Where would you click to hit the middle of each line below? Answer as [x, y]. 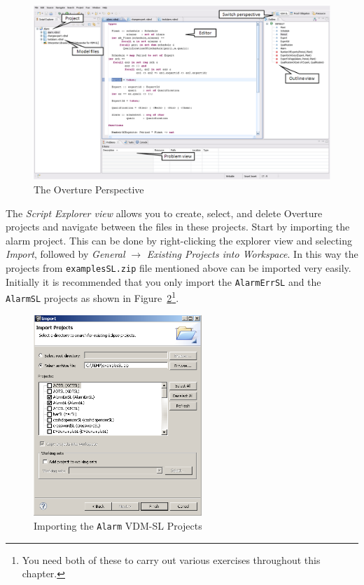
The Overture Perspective [89, 190]
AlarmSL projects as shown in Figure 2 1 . [92, 297]
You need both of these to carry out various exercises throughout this [171, 559]
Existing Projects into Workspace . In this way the [252, 254]
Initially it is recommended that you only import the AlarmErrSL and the [163, 281]
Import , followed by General [65, 254]
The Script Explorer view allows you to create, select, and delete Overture [164, 213]
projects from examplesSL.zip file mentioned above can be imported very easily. [178, 268]
